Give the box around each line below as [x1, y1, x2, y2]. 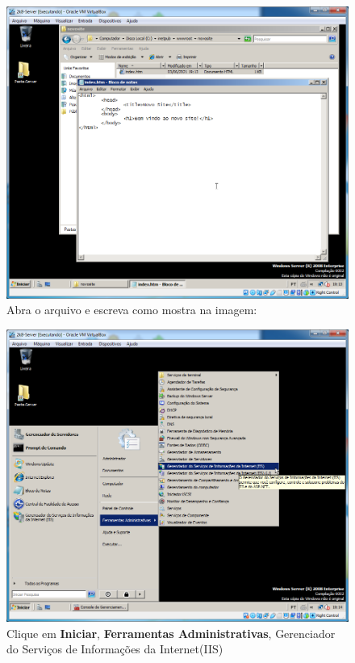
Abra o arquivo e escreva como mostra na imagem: [6, 301, 257, 318]
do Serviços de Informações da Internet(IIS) [6, 640, 223, 657]
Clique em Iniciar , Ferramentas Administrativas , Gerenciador [6, 624, 336, 641]
